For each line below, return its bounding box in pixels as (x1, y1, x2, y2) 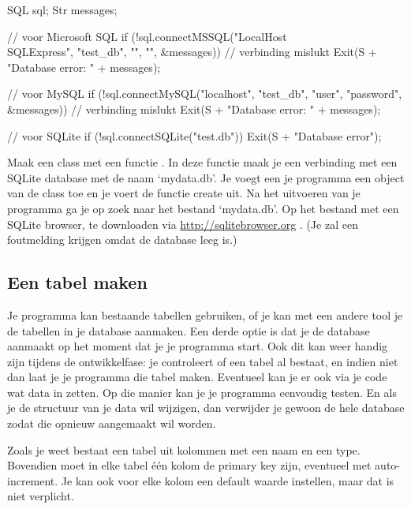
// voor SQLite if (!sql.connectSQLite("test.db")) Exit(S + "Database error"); (7, 127, 382, 144)
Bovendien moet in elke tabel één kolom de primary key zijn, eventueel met (7, 457, 372, 473)
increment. (7, 472, 58, 488)
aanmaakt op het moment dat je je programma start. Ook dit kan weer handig (7, 338, 388, 354)
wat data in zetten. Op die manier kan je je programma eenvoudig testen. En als (7, 384, 397, 400)
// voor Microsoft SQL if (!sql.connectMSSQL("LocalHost (7, 28, 287, 44)
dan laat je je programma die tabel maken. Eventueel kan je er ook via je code (7, 369, 387, 385)
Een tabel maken (7, 270, 148, 294)
